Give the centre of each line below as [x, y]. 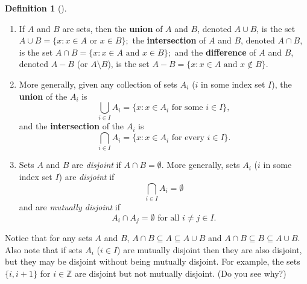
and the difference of [215, 52]
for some [187, 108]
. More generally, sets [201, 165]
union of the [43, 96]
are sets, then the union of [112, 28]
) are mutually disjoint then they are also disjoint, [210, 249]
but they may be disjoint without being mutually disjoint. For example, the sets [153, 261]
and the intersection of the [71, 126]
